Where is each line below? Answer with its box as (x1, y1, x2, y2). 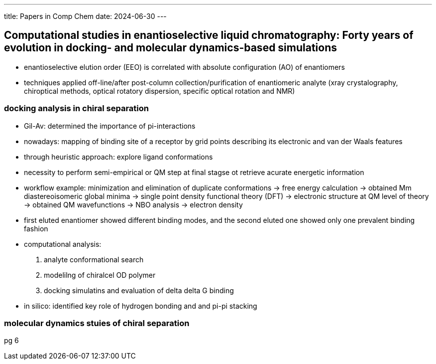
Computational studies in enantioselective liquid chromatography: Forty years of (4, 29, 414, 42)
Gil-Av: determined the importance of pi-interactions (24, 121, 196, 130)
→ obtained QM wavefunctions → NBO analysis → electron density (24, 200, 243, 209)
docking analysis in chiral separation (4, 103, 149, 114)
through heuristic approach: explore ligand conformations (24, 152, 213, 161)
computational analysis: (24, 239, 102, 248)
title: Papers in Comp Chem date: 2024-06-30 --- (4, 12, 167, 20)
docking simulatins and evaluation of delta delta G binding (44, 286, 234, 295)
